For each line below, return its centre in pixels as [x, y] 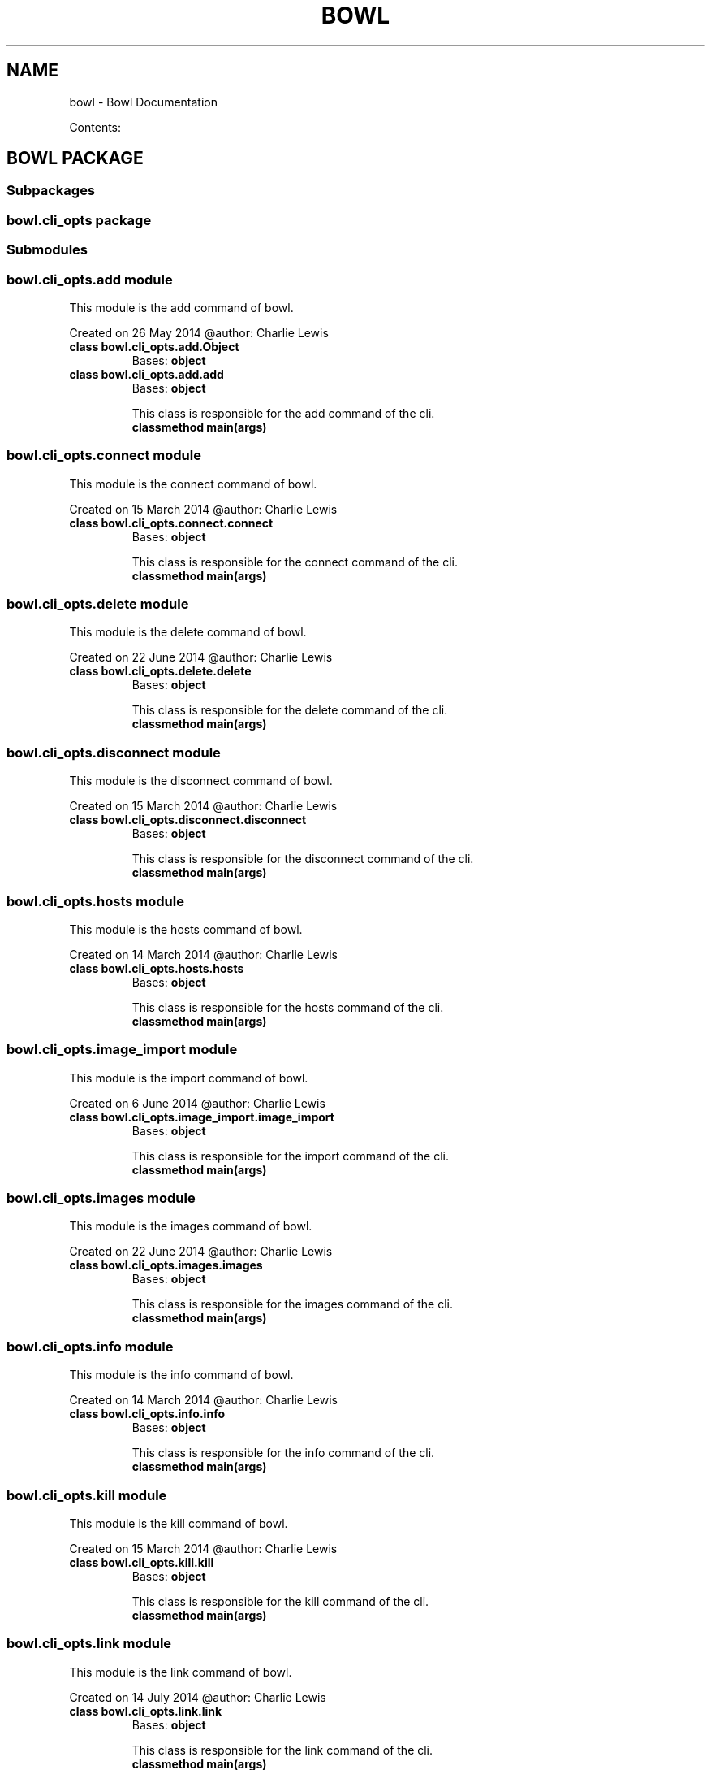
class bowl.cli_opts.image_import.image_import [202, 1117]
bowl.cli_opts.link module [89, 1644]
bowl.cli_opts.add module [90, 279]
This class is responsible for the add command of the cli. [283, 413]
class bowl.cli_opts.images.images [166, 1265]
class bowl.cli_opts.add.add [147, 374]
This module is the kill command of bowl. [179, 1523]
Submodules [47, 250]
